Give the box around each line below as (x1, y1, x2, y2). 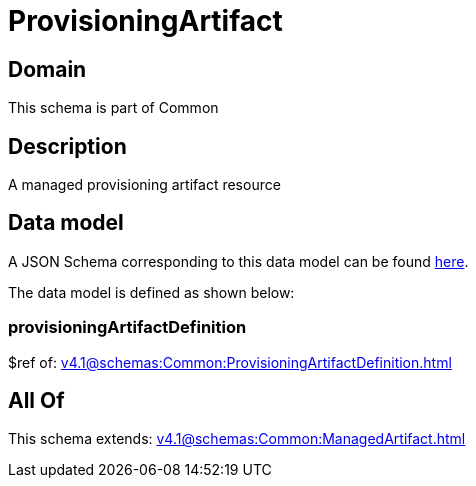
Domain (8, 56, 87, 82)
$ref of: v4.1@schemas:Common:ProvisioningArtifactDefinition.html (8, 353, 452, 371)
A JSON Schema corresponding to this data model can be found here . (8, 252, 469, 270)
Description (8, 133, 127, 159)
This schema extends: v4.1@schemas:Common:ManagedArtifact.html (8, 430, 466, 448)
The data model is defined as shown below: (8, 283, 295, 301)
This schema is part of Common (8, 99, 219, 117)
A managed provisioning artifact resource (8, 176, 281, 194)
